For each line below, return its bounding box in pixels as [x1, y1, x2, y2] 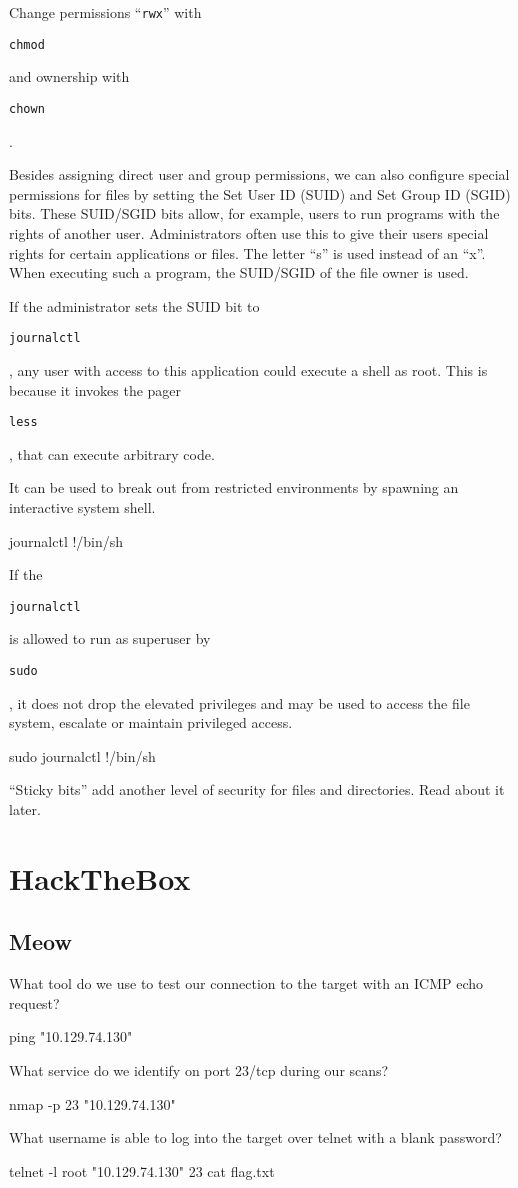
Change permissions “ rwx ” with [9, 2, 202, 22]
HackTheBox [9, 857, 191, 898]
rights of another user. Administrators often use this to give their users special [9, 222, 489, 243]
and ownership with [9, 66, 130, 87]
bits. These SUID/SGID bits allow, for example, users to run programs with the [9, 203, 500, 224]
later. [9, 799, 41, 820]
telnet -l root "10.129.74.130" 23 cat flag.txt [9, 1160, 275, 1181]
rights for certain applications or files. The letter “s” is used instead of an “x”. [9, 242, 486, 263]
